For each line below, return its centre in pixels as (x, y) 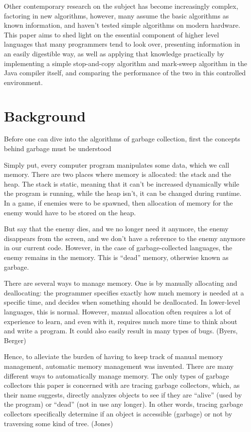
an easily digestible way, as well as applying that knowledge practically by (114, 53)
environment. (23, 82)
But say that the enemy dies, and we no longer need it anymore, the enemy (116, 229)
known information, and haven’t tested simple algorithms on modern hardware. (122, 25)
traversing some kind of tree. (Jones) (59, 423)
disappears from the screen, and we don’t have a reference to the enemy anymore (125, 238)
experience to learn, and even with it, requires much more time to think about (121, 321)
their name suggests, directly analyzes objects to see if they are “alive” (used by (123, 394)
